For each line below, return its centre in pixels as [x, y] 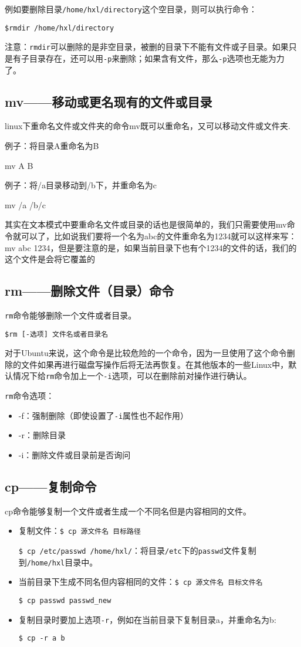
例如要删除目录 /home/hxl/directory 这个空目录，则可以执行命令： [131, 9]
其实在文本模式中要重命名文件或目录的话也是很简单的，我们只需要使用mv [146, 224]
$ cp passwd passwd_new [65, 601]
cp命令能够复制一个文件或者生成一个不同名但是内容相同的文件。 [128, 511]
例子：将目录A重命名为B [52, 146]
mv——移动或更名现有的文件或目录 [109, 101]
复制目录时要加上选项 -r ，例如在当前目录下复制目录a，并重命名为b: [147, 619]
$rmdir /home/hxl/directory [60, 28]
